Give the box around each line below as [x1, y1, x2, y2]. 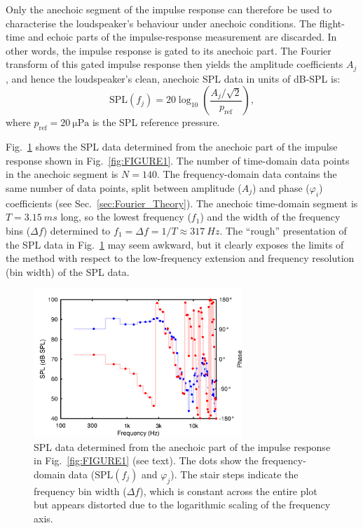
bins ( [6, 223, 31, 237]
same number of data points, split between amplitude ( [6, 181, 242, 195]
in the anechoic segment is [6, 167, 118, 181]
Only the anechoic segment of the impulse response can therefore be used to [6, 2, 332, 16]
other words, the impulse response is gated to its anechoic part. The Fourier [6, 43, 331, 57]
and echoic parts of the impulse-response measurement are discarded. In [27, 29, 337, 44]
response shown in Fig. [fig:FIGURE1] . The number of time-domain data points [6, 153, 350, 167]
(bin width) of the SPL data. [6, 264, 130, 279]
